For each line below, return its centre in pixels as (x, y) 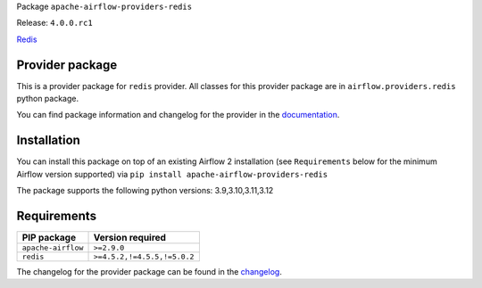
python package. (48, 99)
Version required (130, 238)
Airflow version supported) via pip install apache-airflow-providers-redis (172, 174)
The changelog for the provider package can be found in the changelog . (150, 272)
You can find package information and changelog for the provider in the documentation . (178, 115)
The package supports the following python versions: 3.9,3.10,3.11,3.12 (145, 191)
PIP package (49, 238)
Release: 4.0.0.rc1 (54, 23)
